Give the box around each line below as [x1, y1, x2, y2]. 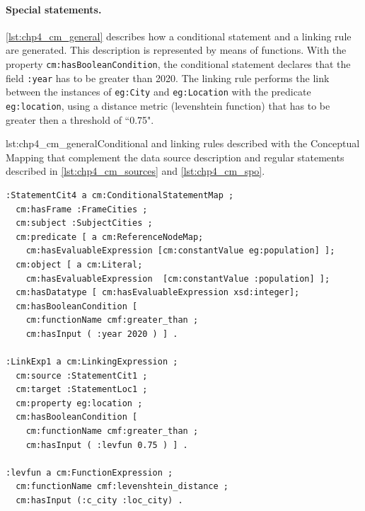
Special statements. [6, 1, 102, 16]
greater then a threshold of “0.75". [6, 112, 154, 127]
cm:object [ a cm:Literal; [16, 259, 143, 270]
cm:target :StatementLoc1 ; [16, 384, 148, 395]
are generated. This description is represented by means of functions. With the [6, 42, 347, 57]
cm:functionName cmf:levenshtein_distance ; [16, 481, 228, 492]
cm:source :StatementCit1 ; [16, 370, 148, 381]
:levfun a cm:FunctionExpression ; [6, 467, 173, 478]
